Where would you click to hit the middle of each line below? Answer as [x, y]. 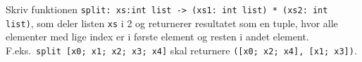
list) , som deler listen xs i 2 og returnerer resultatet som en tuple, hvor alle [172, 23]
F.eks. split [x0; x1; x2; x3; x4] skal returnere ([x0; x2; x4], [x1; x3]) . [181, 50]
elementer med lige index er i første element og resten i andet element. [157, 37]
